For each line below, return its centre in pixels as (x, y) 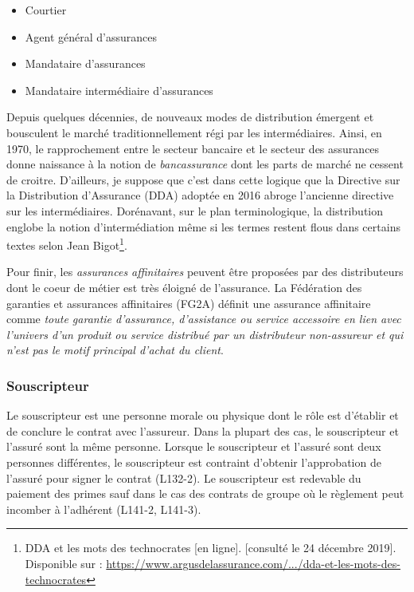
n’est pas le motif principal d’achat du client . (115, 350)
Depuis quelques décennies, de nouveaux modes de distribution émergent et (190, 117)
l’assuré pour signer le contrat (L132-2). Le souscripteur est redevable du (184, 478)
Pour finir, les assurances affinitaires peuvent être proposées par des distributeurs (205, 272)
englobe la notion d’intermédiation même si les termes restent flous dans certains (203, 226)
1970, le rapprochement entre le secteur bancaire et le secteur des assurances (193, 148)
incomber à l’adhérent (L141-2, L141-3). (104, 509)
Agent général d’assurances (91, 36)
